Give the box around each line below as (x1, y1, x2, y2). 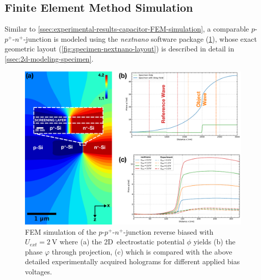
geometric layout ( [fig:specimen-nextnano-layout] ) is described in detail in (5, 43, 234, 54)
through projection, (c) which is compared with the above (51, 246, 232, 257)
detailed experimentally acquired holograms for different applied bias (25, 256, 240, 267)
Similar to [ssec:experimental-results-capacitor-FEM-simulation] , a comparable (5, 23, 249, 34)
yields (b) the (193, 236, 236, 247)
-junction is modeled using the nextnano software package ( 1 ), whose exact (23, 33, 257, 44)
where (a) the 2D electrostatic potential (59, 236, 185, 247)
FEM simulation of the (25, 226, 96, 237)
